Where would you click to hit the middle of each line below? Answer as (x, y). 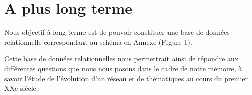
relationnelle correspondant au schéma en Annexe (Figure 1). (98, 42)
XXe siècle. (21, 88)
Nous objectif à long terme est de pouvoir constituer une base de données (117, 32)
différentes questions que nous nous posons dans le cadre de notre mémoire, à (123, 68)
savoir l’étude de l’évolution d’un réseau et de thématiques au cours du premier (126, 78)
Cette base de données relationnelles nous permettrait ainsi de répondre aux (121, 59)
